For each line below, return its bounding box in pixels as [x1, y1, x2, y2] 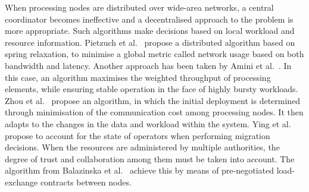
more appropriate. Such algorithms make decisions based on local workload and [5, 24, 295, 37]
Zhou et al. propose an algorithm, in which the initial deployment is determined [5, 94, 301, 106]
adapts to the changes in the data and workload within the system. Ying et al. [5, 117, 291, 130]
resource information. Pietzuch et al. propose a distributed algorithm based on [5, 36, 295, 48]
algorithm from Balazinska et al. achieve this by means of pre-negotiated [5, 164, 274, 177]
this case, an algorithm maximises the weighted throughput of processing [5, 71, 271, 83]
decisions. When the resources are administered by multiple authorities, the [5, 141, 280, 153]
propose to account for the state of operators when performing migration [5, 129, 270, 141]
